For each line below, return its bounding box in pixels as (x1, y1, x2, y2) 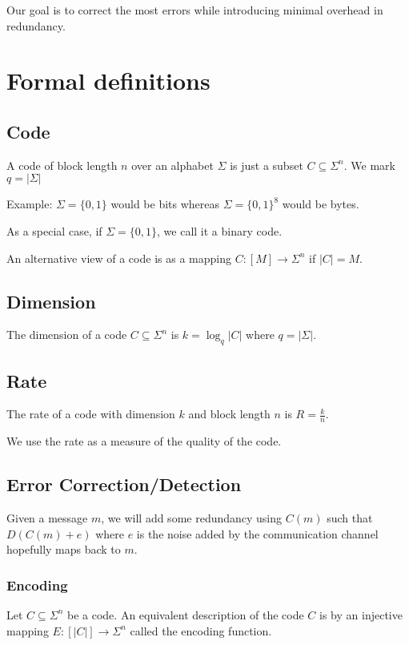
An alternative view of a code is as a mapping (6, 249, 231, 266)
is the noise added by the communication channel (136, 525, 379, 542)
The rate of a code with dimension (6, 405, 175, 422)
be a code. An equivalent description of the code (67, 606, 304, 623)
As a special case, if (6, 222, 102, 239)
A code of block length (6, 156, 118, 173)
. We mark (343, 156, 395, 173)
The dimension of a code (6, 326, 127, 343)
